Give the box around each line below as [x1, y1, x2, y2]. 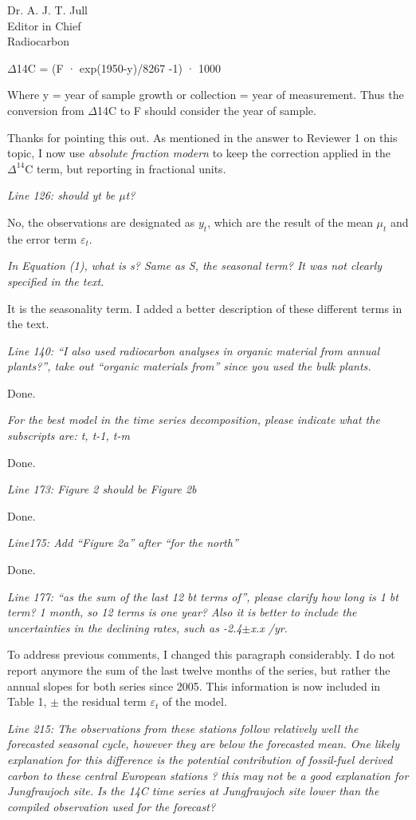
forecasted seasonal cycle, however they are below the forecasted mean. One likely [7, 735, 400, 752]
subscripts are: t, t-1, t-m [7, 427, 130, 444]
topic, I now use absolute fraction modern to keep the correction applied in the [7, 145, 390, 161]
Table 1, [7, 693, 47, 710]
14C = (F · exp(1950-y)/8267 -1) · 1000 [16, 59, 222, 76]
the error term [7, 230, 77, 247]
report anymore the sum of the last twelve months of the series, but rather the [7, 662, 390, 679]
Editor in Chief [7, 17, 81, 34]
